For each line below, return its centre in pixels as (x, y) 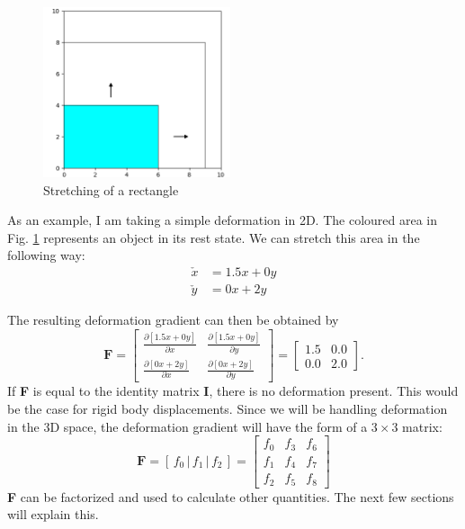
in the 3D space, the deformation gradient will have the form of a (188, 426)
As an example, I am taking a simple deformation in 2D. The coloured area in (223, 220)
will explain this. (53, 514)
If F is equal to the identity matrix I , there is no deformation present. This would (233, 391)
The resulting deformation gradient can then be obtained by (173, 320)
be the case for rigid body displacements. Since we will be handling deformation (228, 408)
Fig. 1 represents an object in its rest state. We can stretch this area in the (214, 237)
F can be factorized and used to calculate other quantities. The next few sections (231, 496)
